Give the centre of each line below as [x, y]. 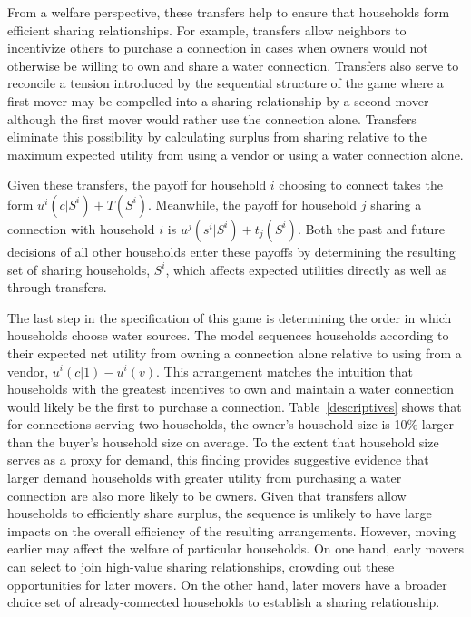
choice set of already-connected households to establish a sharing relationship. [224, 602]
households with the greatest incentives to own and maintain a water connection [231, 389]
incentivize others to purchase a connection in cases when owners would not [218, 48]
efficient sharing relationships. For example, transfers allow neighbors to [207, 29]
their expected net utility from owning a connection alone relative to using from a [235, 353]
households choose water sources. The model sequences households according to [228, 335]
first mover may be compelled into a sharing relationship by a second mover [218, 100]
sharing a [396, 204]
